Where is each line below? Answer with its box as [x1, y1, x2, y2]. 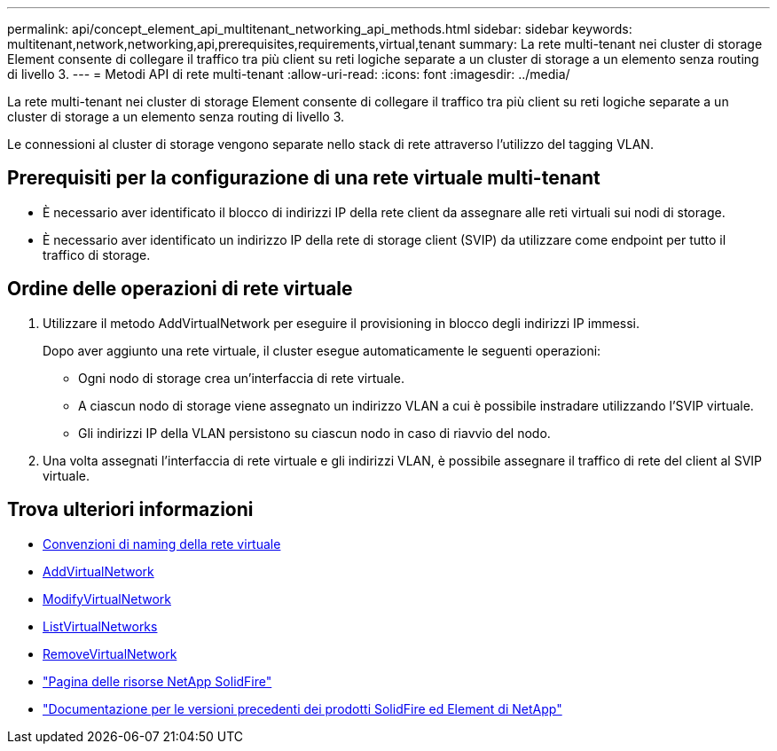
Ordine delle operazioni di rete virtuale [7, 278, 353, 301]
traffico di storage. [43, 246, 151, 262]
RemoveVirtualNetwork [43, 645, 177, 661]
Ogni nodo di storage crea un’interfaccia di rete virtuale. [78, 370, 404, 386]
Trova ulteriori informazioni [7, 498, 254, 521]
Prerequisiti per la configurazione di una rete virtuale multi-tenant [7, 167, 600, 190]
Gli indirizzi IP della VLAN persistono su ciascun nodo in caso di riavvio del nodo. [78, 425, 551, 441]
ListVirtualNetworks [43, 618, 158, 634]
